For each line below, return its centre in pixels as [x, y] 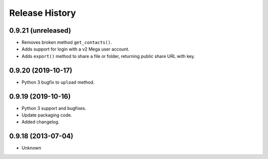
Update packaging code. [47, 115]
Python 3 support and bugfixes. [54, 108]
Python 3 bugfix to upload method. [58, 82]
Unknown [32, 148]
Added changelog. [40, 122]
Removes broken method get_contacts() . [67, 43]
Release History [43, 13]
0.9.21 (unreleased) [40, 30]
